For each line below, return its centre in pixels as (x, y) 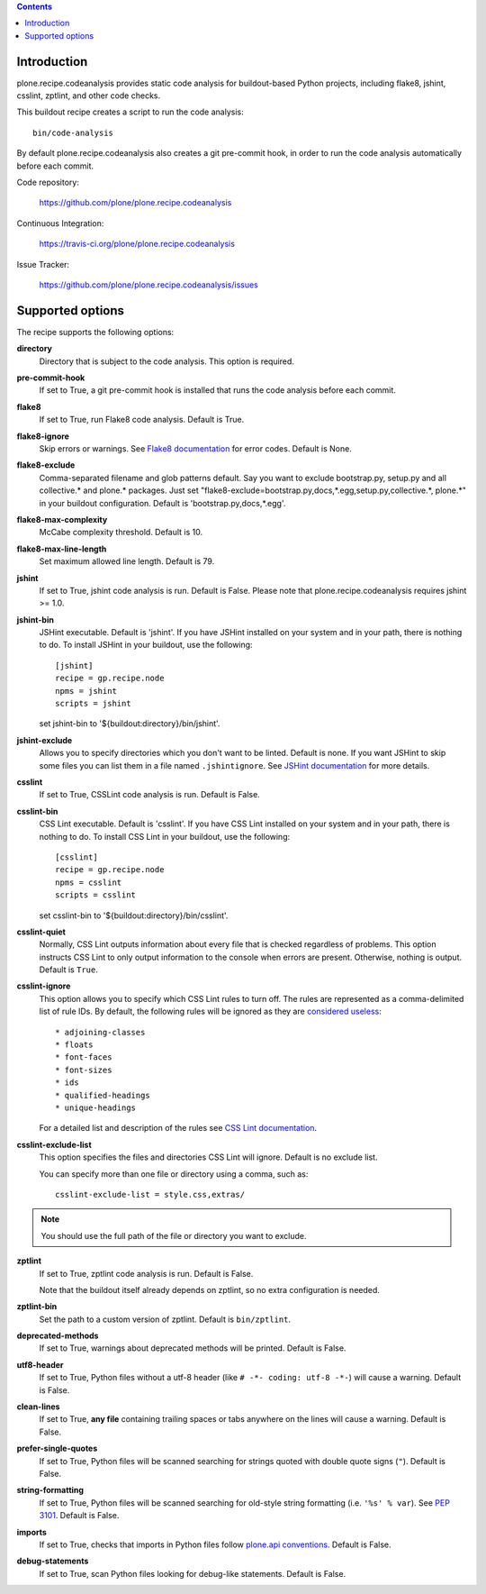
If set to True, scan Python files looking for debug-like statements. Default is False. (193, 1573)
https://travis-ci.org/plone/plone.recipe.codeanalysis (137, 244)
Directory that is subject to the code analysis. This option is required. (166, 361)
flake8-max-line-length (62, 549)
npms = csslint (89, 882)
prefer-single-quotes (57, 1448)
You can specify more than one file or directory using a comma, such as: (174, 1174)
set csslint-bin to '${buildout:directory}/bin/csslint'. (134, 915)
